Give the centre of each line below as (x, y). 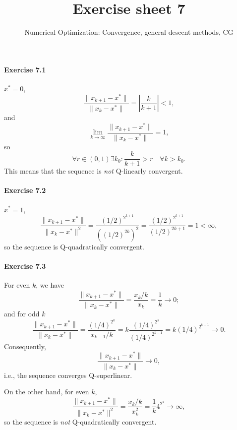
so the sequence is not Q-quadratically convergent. (80, 421)
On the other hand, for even (47, 392)
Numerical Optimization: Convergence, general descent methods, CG (129, 32)
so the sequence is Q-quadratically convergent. (74, 246)
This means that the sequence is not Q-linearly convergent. (93, 171)
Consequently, (25, 346)
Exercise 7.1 (25, 69)
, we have (50, 285)
